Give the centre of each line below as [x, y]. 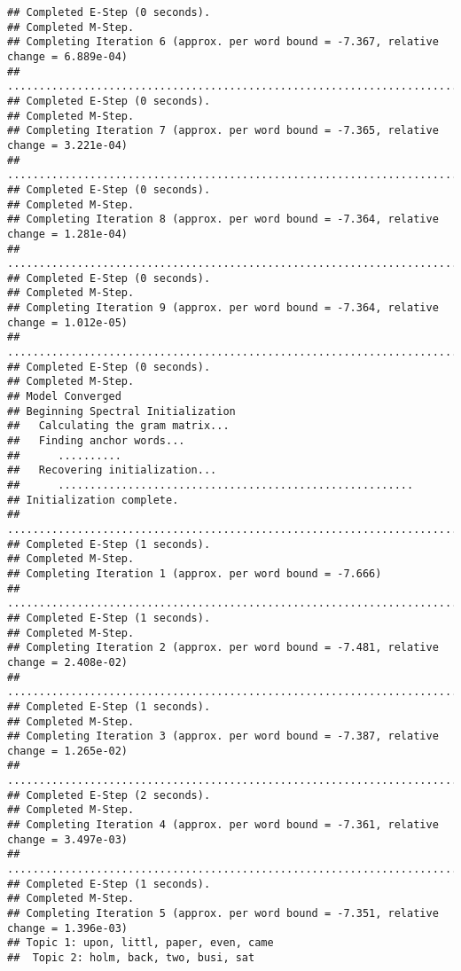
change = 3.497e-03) [68, 839]
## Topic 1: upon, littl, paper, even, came [141, 943]
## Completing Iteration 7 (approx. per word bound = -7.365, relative [223, 131]
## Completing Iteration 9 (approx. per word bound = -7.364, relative [223, 308]
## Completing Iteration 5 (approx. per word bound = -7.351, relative [223, 914]
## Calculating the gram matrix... [118, 426]
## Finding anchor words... [96, 441]
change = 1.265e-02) [68, 751]
